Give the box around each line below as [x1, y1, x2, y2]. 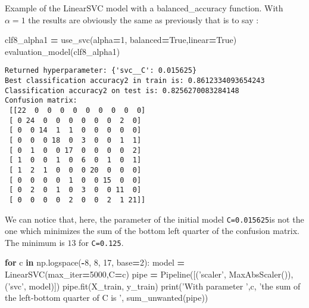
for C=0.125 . [79, 236, 124, 248]
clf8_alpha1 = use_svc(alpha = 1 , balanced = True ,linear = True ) [5, 33, 237, 46]
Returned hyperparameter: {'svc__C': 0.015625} [5, 66, 197, 75]
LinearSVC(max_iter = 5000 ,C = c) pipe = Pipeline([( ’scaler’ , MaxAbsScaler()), [5, 268, 294, 281]
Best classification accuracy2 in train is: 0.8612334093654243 [5, 76, 265, 85]
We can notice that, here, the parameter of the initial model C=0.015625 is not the [5, 212, 304, 225]
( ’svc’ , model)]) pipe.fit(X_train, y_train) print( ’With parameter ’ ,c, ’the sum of [5, 279, 301, 292]
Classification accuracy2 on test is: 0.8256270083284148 [5, 86, 239, 95]
